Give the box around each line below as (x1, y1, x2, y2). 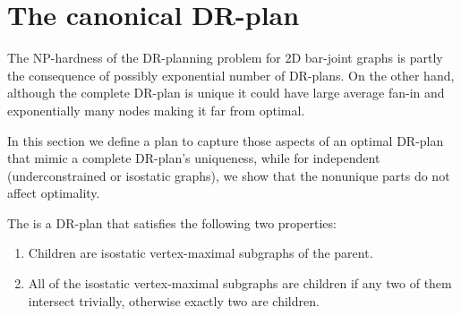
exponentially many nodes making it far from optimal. (7, 100, 305, 119)
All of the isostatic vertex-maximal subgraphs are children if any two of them (28, 274, 452, 293)
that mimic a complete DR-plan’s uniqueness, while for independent (7, 149, 380, 167)
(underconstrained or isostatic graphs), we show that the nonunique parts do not (7, 166, 450, 184)
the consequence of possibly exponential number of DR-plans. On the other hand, (7, 65, 455, 84)
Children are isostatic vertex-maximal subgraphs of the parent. (28, 243, 373, 262)
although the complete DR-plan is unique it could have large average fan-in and (7, 83, 445, 102)
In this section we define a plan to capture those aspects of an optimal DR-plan (7, 131, 444, 149)
